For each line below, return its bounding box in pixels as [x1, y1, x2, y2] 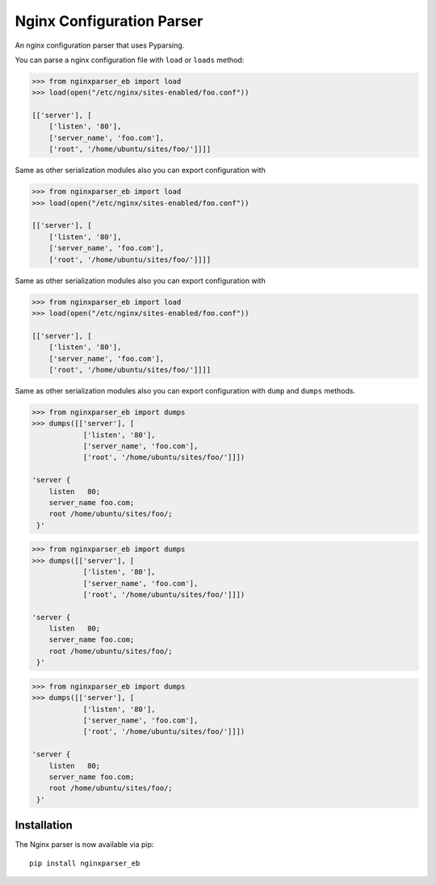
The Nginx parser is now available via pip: [15, 840, 154, 849]
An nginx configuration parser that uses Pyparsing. [15, 40, 185, 50]
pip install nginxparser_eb [29, 858, 140, 868]
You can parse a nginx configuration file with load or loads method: [15, 55, 245, 65]
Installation [15, 819, 73, 832]
